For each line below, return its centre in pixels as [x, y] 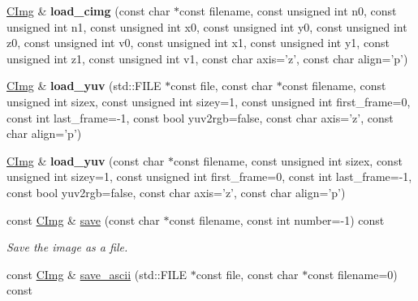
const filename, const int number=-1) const [277, 219]
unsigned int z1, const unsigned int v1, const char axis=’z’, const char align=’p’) [207, 58]
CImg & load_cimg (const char [88, 11]
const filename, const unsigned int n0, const [288, 11]
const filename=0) [353, 274]
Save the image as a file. [67, 247]
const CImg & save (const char [83, 219]
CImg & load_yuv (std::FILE [84, 86]
